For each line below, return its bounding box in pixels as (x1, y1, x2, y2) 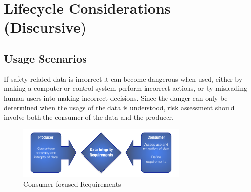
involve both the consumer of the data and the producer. (4, 112, 174, 122)
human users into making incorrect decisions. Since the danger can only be (4, 92, 228, 103)
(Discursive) (4, 17, 87, 37)
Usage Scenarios (4, 50, 87, 65)
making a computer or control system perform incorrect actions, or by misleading (4, 83, 247, 93)
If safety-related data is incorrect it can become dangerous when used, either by (4, 73, 243, 84)
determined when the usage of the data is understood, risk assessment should (4, 102, 235, 112)
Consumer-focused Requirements (23, 179, 121, 189)
